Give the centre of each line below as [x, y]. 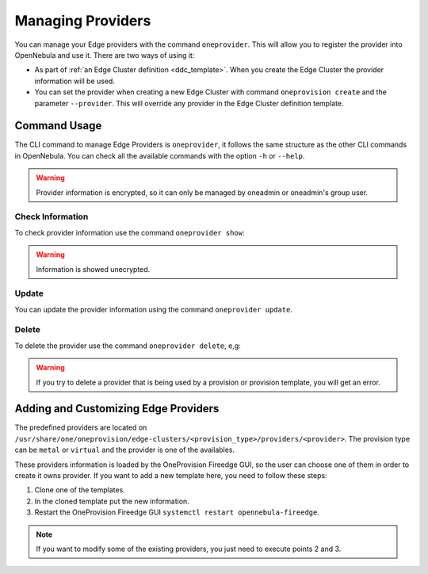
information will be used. [75, 81]
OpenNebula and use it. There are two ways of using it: [105, 55]
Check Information [52, 216]
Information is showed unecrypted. [93, 269]
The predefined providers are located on [81, 427]
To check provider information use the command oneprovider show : [130, 232]
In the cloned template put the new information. [112, 501]
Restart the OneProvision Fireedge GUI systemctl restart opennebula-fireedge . [177, 512]
